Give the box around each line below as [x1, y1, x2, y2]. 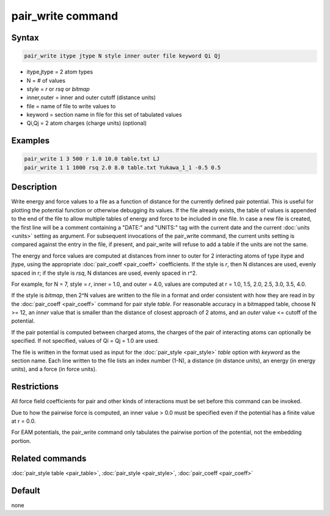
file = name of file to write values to [26, 102, 116, 110]
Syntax [11, 32, 39, 43]
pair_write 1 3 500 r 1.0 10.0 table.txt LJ [24, 155, 160, 162]
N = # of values [26, 77, 65, 84]
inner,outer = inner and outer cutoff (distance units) [26, 94, 156, 101]
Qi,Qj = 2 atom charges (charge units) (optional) [26, 119, 147, 127]
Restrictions [11, 381, 59, 392]
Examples [11, 135, 50, 146]
